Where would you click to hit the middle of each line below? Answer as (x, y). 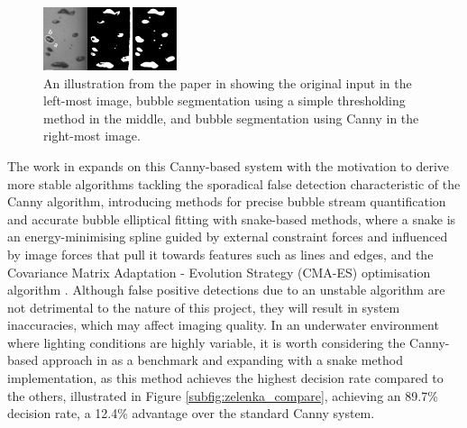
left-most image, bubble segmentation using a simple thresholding (224, 100)
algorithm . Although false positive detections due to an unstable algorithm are (226, 290)
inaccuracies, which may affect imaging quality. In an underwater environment (223, 325)
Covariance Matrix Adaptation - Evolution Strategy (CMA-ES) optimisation (219, 272)
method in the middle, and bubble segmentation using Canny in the (231, 118)
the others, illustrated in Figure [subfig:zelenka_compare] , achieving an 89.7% (223, 395)
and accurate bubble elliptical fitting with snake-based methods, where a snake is (232, 219)
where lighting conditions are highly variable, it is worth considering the (206, 342)
